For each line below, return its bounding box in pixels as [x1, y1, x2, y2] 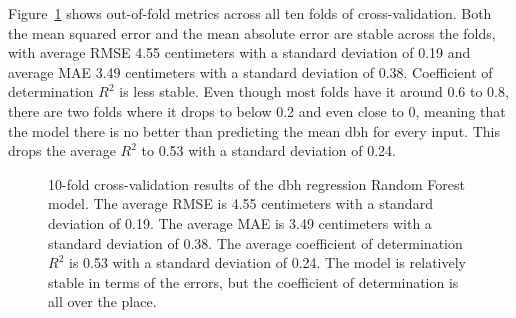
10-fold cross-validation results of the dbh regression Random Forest [48, 173, 465, 194]
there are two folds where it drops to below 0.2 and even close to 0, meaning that [8, 100, 506, 121]
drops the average [8, 140, 116, 161]
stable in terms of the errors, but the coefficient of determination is [48, 271, 459, 292]
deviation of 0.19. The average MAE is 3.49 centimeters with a [48, 212, 432, 233]
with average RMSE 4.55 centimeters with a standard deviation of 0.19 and [8, 42, 471, 63]
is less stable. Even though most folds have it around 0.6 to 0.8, [119, 81, 509, 102]
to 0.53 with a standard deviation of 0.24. [141, 140, 397, 161]
